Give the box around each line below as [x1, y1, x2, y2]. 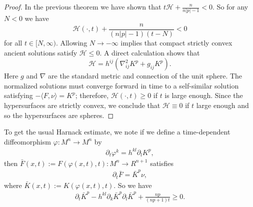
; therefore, [75, 90, 109, 100]
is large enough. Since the [164, 90, 243, 100]
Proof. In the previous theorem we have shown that [4, 1, 161, 11]
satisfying [4, 90, 33, 100]
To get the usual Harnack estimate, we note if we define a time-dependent [4, 126, 230, 137]
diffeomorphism [4, 136, 51, 146]
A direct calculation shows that [103, 47, 200, 57]
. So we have [113, 179, 152, 190]
